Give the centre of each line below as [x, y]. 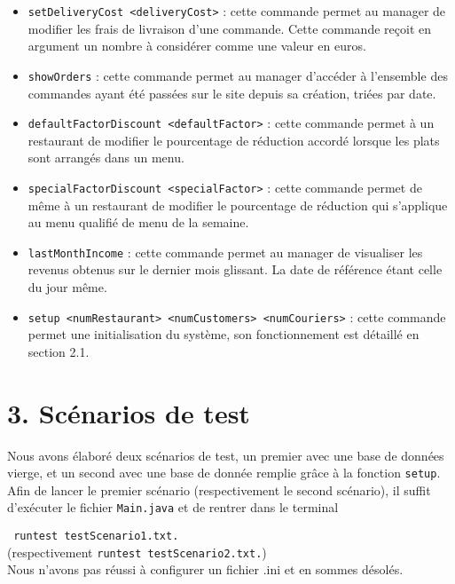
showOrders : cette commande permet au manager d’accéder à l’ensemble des [238, 75]
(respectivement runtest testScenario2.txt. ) [137, 552]
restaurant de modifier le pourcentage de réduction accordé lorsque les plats [234, 140]
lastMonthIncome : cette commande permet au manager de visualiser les [225, 252]
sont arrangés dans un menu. [106, 158]
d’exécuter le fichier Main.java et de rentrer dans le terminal [173, 507]
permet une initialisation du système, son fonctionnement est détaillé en [224, 334]
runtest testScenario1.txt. [96, 537]
